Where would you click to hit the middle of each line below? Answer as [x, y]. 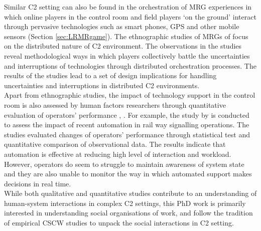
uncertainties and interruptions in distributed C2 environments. [102, 85]
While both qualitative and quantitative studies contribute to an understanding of [130, 193]
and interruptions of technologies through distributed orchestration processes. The [130, 65]
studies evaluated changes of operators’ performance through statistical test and [127, 134]
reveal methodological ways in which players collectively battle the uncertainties [127, 55]
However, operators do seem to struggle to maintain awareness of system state [124, 164]
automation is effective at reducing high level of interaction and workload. [118, 154]
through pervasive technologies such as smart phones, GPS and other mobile [122, 26]
